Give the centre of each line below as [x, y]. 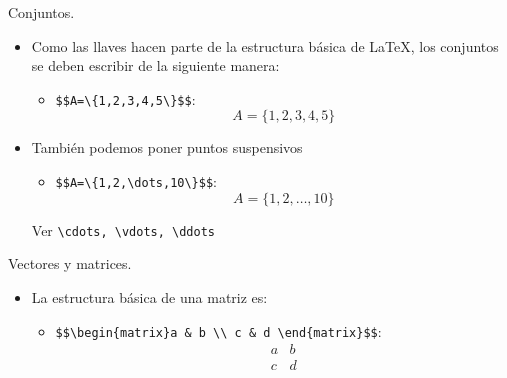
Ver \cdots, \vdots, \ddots [123, 229]
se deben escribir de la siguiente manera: [155, 65]
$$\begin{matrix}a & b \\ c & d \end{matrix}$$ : [218, 330]
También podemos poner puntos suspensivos [167, 147]
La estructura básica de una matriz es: [149, 296]
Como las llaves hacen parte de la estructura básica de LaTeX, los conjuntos [265, 45]
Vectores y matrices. [70, 263]
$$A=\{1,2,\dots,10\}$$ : [136, 181]
